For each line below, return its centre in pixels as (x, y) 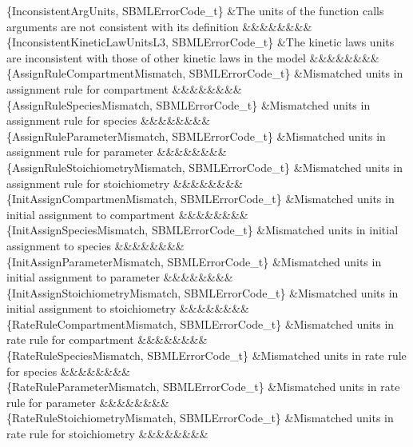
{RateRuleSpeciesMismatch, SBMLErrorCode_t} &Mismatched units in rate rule (206, 355)
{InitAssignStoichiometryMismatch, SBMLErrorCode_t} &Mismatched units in (203, 292)
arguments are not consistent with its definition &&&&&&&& (159, 26)
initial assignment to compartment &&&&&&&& (127, 214)
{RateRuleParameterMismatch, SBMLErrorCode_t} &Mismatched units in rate (203, 387)
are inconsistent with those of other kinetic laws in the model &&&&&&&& (193, 57)
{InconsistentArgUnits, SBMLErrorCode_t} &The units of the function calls (195, 10)
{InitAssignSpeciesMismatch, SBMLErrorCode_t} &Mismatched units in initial (203, 230)
